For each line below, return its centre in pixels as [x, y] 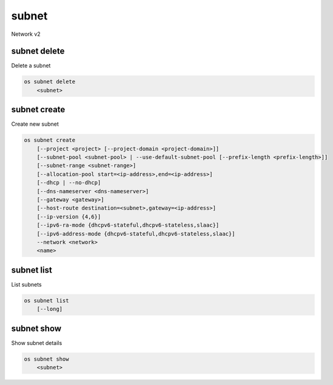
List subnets [26, 284]
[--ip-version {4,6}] [69, 216]
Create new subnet [35, 124]
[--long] [50, 309]
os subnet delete [50, 82]
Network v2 [26, 34]
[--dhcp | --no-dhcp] [69, 183]
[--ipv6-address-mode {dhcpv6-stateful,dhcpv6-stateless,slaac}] [136, 233]
